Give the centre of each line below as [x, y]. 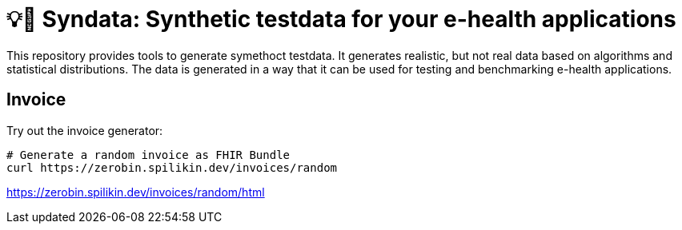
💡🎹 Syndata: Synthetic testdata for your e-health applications [341, 19]
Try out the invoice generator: [85, 130]
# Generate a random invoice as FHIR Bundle [148, 155]
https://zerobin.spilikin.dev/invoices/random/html [136, 192]
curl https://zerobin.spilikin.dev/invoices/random [172, 167]
